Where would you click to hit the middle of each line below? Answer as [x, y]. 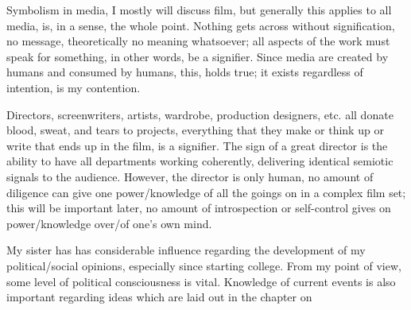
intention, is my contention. [74, 87]
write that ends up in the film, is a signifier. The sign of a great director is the [197, 145]
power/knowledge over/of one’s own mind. [109, 223]
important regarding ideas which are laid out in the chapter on [159, 297]
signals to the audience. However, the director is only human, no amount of [190, 176]
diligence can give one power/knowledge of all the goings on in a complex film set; [206, 192]
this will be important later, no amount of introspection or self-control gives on [199, 208]
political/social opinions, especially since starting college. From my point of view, [204, 265]
